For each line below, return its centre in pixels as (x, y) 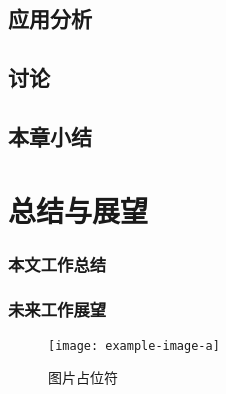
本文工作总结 (57, 263)
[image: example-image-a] (134, 345)
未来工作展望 (57, 309)
